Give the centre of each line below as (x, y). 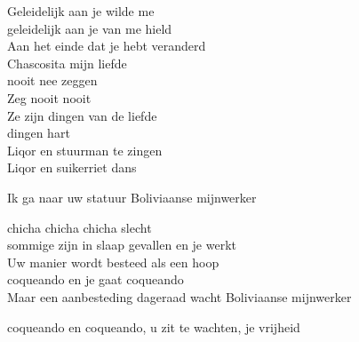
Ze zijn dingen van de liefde (82, 115)
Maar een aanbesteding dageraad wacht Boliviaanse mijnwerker (179, 296)
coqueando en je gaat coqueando (96, 279)
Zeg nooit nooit (49, 97)
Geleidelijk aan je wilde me (81, 11)
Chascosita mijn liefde (67, 63)
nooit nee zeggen (52, 80)
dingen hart (39, 133)
